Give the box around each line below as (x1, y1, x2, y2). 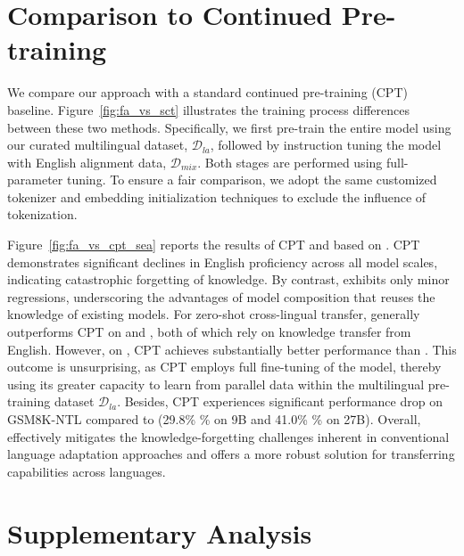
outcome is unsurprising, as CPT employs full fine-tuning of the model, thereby (7, 357, 442, 376)
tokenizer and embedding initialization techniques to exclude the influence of (7, 187, 427, 206)
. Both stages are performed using (197, 152, 383, 171)
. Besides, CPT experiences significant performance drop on (117, 392, 443, 411)
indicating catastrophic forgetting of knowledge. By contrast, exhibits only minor (7, 270, 450, 289)
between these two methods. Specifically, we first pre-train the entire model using (7, 118, 452, 136)
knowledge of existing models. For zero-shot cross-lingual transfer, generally (7, 305, 420, 323)
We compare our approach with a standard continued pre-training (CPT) (7, 83, 408, 102)
